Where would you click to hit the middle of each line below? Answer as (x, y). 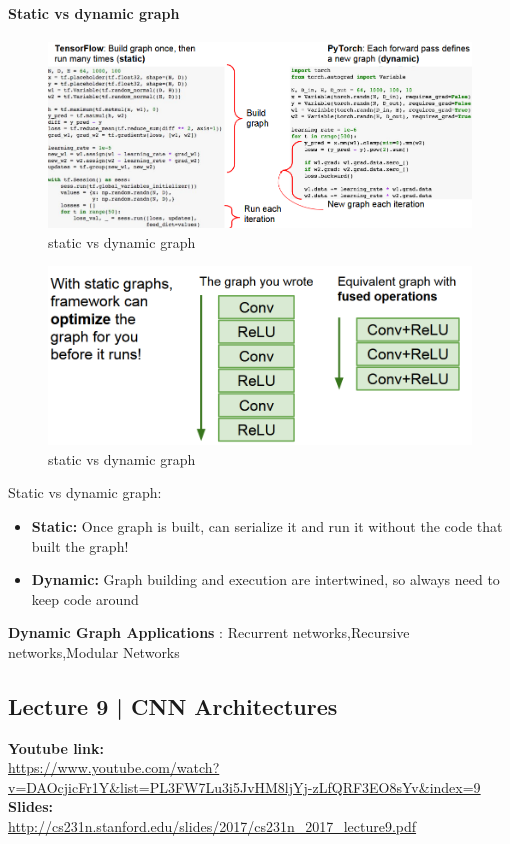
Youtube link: (56, 747)
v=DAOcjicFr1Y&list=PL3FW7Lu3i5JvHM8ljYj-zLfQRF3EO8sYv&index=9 (244, 786)
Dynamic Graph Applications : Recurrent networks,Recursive (209, 632)
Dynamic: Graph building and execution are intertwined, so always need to (265, 579)
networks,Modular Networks (94, 651)
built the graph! (80, 545)
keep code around (85, 598)
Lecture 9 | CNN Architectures (173, 705)
